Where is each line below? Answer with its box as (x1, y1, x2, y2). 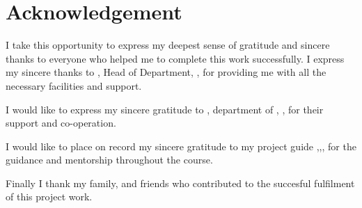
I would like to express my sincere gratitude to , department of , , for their (6, 102, 324, 116)
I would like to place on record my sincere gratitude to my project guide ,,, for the (6, 138, 356, 153)
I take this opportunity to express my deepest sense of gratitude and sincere (6, 38, 330, 52)
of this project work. (6, 189, 93, 204)
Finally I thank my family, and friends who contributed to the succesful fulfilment (6, 175, 355, 190)
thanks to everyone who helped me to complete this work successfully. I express (6, 51, 345, 65)
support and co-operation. (6, 115, 116, 130)
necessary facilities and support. (6, 78, 142, 93)
